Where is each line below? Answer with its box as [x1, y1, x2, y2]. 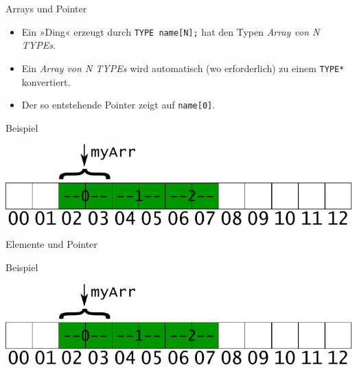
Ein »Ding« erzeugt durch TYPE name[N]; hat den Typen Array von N [21, 24, 320, 38]
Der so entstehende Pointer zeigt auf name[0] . [21, 97, 216, 112]
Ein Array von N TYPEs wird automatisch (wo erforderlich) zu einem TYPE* [21, 60, 345, 75]
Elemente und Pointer [5, 237, 97, 251]
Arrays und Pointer [5, 1, 87, 15]
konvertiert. [21, 74, 71, 89]
